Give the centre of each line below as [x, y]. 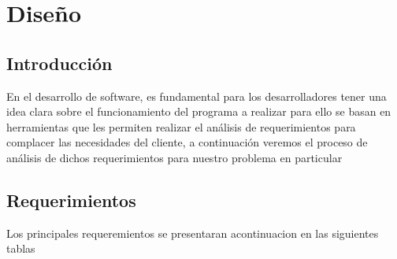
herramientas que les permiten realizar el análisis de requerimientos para [181, 126]
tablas [21, 248]
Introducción [59, 63]
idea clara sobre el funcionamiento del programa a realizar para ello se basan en [199, 111]
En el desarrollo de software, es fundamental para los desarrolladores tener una [197, 96]
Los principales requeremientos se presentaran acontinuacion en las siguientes [193, 233]
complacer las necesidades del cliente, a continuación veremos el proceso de [187, 142]
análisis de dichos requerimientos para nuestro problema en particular [174, 157]
